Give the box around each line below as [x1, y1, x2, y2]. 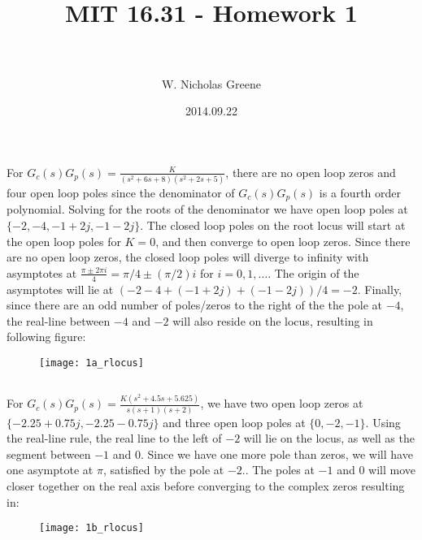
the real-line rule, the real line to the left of [7, 430, 222, 447]
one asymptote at [7, 461, 94, 478]
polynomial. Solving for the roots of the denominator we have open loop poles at [7, 201, 408, 218]
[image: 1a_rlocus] [39, 357, 144, 369]
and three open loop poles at [163, 413, 306, 430]
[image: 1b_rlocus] [39, 522, 144, 534]
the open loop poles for [7, 232, 121, 249]
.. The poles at [241, 461, 315, 478]
